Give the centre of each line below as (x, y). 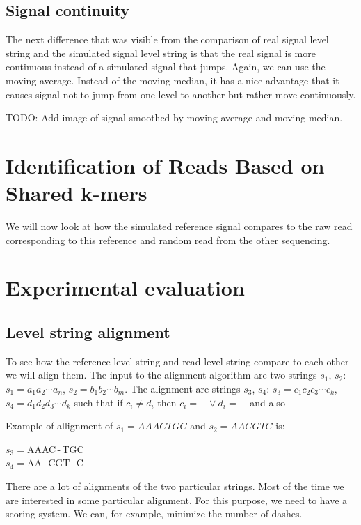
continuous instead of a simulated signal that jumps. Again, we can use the (166, 67)
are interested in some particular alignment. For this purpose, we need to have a (177, 500)
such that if (98, 402)
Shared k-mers (77, 193)
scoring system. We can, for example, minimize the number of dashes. (154, 513)
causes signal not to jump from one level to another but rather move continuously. (181, 94)
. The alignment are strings (183, 389)
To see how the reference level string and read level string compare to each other (177, 361)
